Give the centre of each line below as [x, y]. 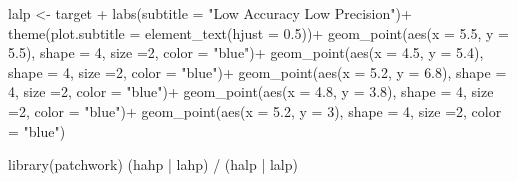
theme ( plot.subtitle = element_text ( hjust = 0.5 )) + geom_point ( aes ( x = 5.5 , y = [258, 32]
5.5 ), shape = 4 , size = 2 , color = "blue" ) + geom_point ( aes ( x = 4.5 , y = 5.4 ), [246, 52]
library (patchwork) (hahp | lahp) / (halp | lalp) [153, 164]
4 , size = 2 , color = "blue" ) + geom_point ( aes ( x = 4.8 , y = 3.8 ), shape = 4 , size [251, 91]
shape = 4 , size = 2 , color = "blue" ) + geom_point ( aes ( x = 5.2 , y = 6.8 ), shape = [257, 71]
